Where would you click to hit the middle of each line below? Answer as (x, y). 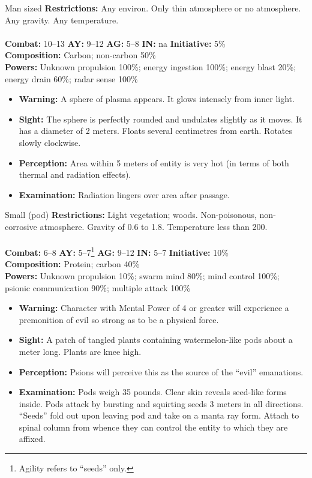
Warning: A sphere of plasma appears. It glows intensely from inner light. (157, 99)
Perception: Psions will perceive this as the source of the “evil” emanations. (161, 371)
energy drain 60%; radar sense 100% (71, 78)
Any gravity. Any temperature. (62, 20)
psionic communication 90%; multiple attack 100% (97, 287)
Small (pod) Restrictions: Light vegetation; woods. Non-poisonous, (131, 215)
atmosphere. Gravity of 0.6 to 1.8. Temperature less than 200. (154, 226)
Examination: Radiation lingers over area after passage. (124, 194)
